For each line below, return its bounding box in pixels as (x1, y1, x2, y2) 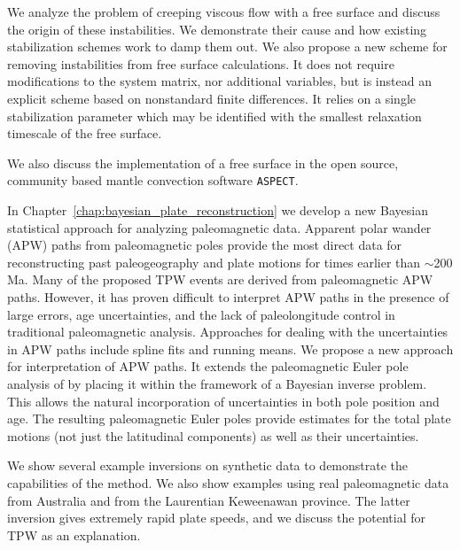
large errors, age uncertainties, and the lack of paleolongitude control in (7, 305, 395, 323)
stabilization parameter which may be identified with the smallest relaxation (7, 106, 422, 125)
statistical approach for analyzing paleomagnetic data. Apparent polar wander (7, 218, 432, 236)
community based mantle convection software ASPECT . (7, 171, 299, 190)
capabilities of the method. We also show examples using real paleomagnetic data (7, 473, 449, 492)
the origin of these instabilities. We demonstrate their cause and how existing (7, 19, 427, 38)
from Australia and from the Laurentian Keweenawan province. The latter (7, 491, 410, 509)
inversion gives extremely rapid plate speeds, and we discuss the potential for (7, 508, 426, 527)
